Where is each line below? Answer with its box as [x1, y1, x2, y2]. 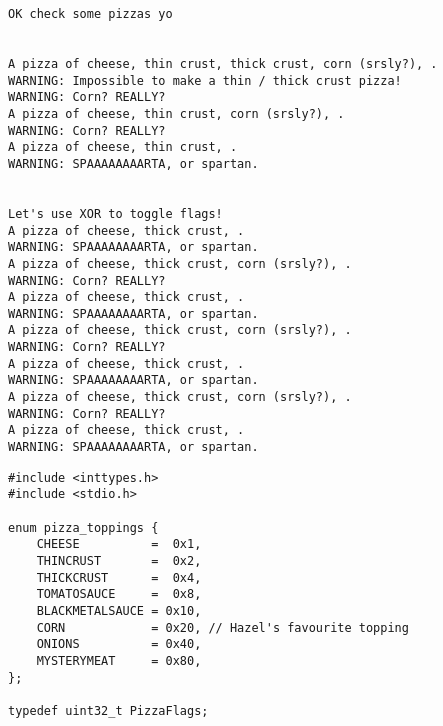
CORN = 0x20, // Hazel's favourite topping [36, 620, 409, 635]
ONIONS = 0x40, [36, 637, 202, 652]
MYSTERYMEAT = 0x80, [36, 653, 202, 668]
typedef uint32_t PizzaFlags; [8, 703, 209, 718]
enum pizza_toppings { [8, 520, 159, 535]
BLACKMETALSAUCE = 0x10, [36, 603, 202, 618]
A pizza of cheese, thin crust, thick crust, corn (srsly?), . [8, 56, 438, 71]
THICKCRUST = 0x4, [36, 570, 202, 585]
